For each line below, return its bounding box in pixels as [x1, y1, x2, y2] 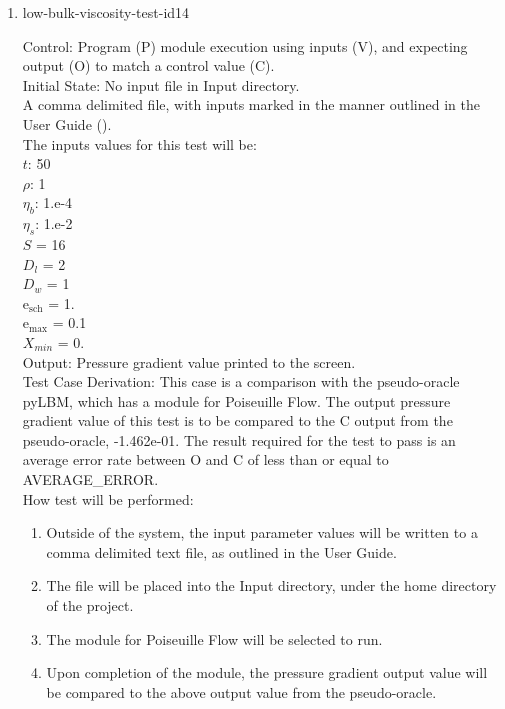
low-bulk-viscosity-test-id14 [22, 2, 190, 22]
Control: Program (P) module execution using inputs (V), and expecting [22, 35, 468, 56]
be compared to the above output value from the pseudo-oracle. [46, 681, 437, 702]
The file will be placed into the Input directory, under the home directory [46, 575, 497, 596]
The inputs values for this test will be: [22, 133, 257, 154]
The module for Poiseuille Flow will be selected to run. [46, 628, 383, 649]
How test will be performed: [22, 488, 194, 509]
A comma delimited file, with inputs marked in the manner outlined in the [22, 94, 480, 115]
